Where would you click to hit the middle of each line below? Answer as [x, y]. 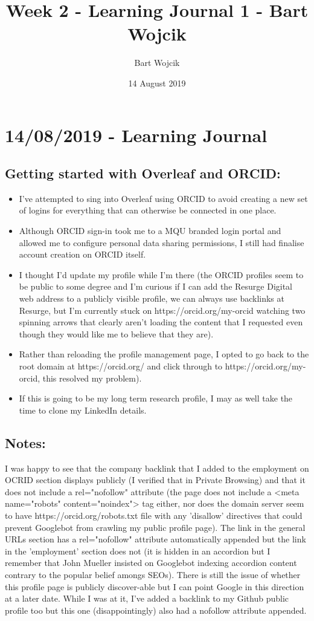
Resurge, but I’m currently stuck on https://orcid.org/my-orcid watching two [162, 310]
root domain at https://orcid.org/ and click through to [121, 366]
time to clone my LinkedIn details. [83, 410]
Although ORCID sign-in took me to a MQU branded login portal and [150, 231]
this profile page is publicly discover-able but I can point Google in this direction [155, 586]
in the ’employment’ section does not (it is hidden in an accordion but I [138, 551]
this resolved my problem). [92, 378]
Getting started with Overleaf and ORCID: [143, 173]
